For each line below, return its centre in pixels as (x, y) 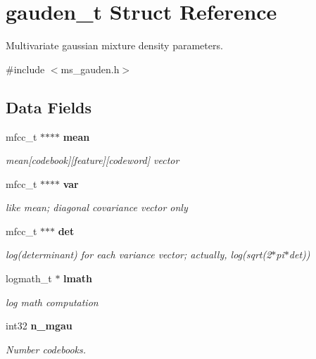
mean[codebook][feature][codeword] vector (93, 160)
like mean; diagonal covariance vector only (97, 207)
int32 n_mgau (39, 326)
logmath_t (29, 278)
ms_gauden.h (90, 69)
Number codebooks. (46, 349)
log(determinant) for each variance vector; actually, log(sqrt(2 (139, 254)
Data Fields (49, 107)
